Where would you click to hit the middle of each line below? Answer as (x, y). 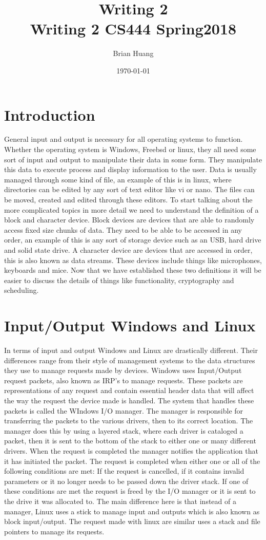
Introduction (50, 114)
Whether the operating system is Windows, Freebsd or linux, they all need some (130, 149)
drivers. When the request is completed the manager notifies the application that (131, 451)
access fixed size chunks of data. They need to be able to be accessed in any (123, 229)
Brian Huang (133, 53)
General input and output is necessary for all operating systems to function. (124, 139)
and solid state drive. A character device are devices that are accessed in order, (128, 249)
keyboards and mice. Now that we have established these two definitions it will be (133, 270)
